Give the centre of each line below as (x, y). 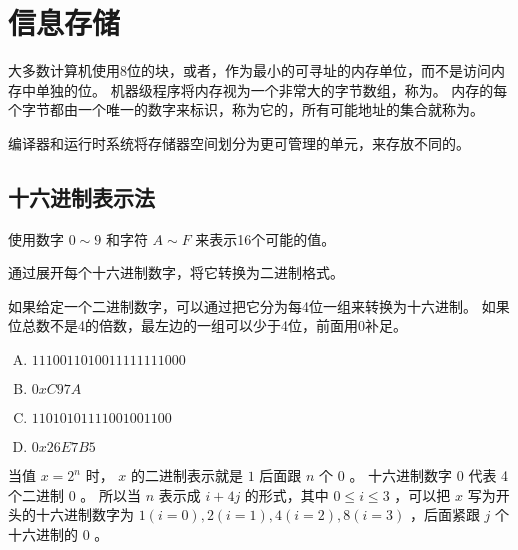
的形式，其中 (286, 494)
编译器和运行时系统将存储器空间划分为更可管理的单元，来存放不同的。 (239, 142)
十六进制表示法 (81, 196)
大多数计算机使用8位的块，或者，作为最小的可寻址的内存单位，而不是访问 (249, 70)
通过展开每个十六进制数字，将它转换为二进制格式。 (176, 272)
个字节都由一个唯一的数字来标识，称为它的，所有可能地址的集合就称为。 (246, 109)
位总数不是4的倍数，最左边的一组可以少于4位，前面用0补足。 (207, 325)
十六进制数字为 (84, 514)
